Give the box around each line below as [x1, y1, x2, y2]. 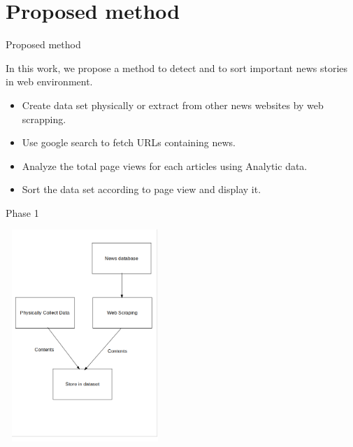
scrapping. [22, 111, 66, 126]
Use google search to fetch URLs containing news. [22, 135, 236, 150]
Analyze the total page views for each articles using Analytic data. [22, 158, 308, 173]
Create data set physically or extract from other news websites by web [22, 97, 324, 112]
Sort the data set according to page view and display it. [22, 182, 261, 197]
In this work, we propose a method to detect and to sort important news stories [6, 60, 348, 75]
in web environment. [6, 74, 93, 89]
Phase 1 [6, 205, 39, 220]
